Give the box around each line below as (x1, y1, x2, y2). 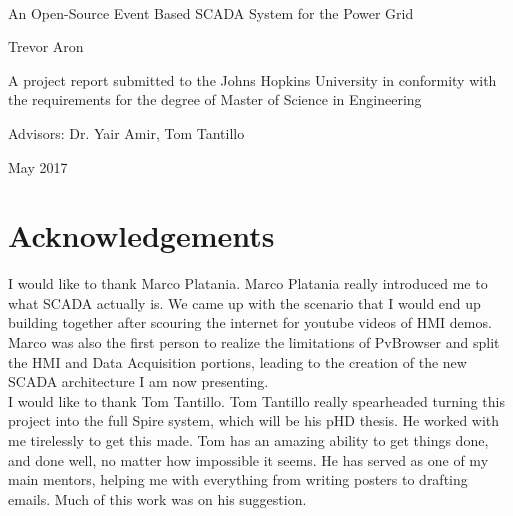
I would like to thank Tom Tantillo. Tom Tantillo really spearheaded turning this (8, 390, 505, 411)
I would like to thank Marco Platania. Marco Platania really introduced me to (8, 273, 488, 294)
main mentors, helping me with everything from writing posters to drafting (8, 469, 468, 490)
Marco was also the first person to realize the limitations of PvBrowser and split (8, 332, 500, 353)
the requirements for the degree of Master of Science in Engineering (8, 89, 422, 110)
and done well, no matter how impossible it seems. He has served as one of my (8, 449, 489, 470)
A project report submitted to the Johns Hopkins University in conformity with (8, 69, 497, 90)
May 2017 (8, 156, 68, 177)
